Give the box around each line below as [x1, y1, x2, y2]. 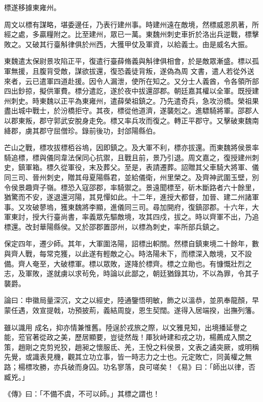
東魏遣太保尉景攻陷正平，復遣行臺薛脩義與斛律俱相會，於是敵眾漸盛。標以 [4, 56, 252, 66]
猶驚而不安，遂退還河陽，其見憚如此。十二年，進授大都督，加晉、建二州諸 [4, 192, 252, 202]
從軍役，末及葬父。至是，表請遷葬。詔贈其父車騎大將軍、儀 [60, 162, 259, 172]
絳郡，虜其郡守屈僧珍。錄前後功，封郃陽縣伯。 [4, 125, 160, 136]
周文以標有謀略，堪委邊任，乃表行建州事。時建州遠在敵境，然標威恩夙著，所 [4, 19, 259, 29]
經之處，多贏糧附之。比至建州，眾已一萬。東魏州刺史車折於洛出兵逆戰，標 [4, 29, 252, 39]
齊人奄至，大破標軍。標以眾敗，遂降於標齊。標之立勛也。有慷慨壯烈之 [18, 258, 252, 269]
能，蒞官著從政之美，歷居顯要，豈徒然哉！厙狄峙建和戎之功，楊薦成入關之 [4, 332, 252, 342]
